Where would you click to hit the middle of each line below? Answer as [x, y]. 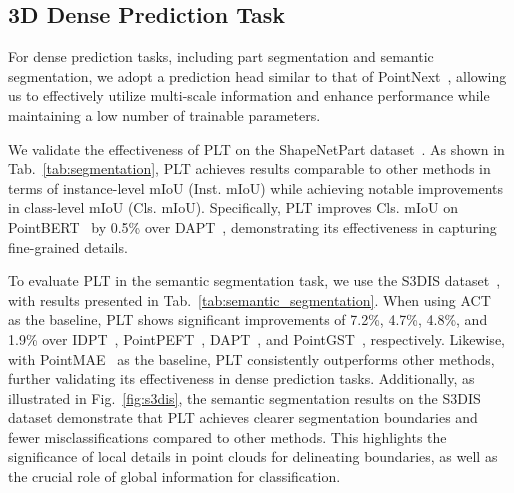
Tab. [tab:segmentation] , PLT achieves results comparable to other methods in [249, 168]
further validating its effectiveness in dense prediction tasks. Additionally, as [241, 378]
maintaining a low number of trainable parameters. [164, 114]
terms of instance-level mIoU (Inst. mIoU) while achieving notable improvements [255, 187]
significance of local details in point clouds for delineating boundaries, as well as [253, 456]
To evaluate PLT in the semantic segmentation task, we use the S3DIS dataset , [254, 280]
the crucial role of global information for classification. [174, 476]
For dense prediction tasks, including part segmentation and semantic [221, 56]
